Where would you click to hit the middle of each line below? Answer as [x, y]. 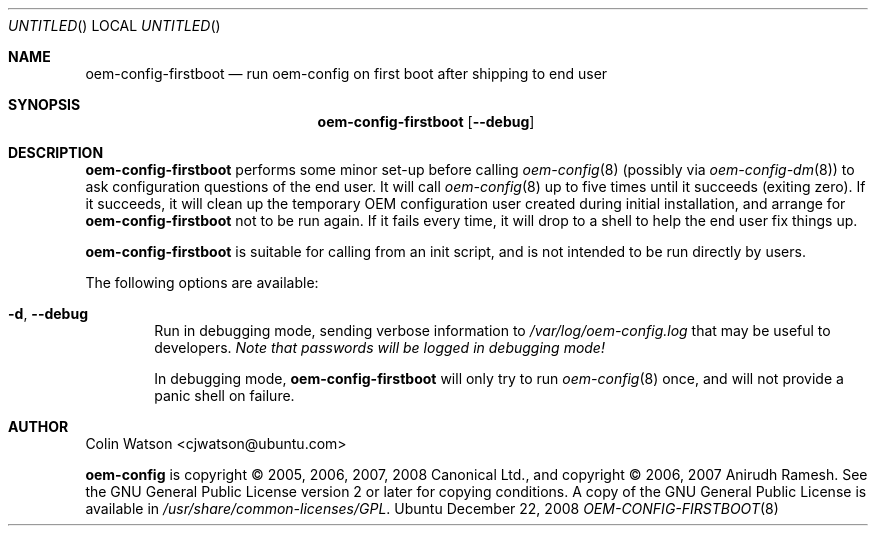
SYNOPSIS [44, 104]
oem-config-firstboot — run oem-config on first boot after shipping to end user [346, 73]
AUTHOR [38, 426]
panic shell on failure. [224, 395]
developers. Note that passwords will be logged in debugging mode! [379, 347]
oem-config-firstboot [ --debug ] [426, 121]
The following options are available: [202, 282]
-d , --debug [48, 313]
